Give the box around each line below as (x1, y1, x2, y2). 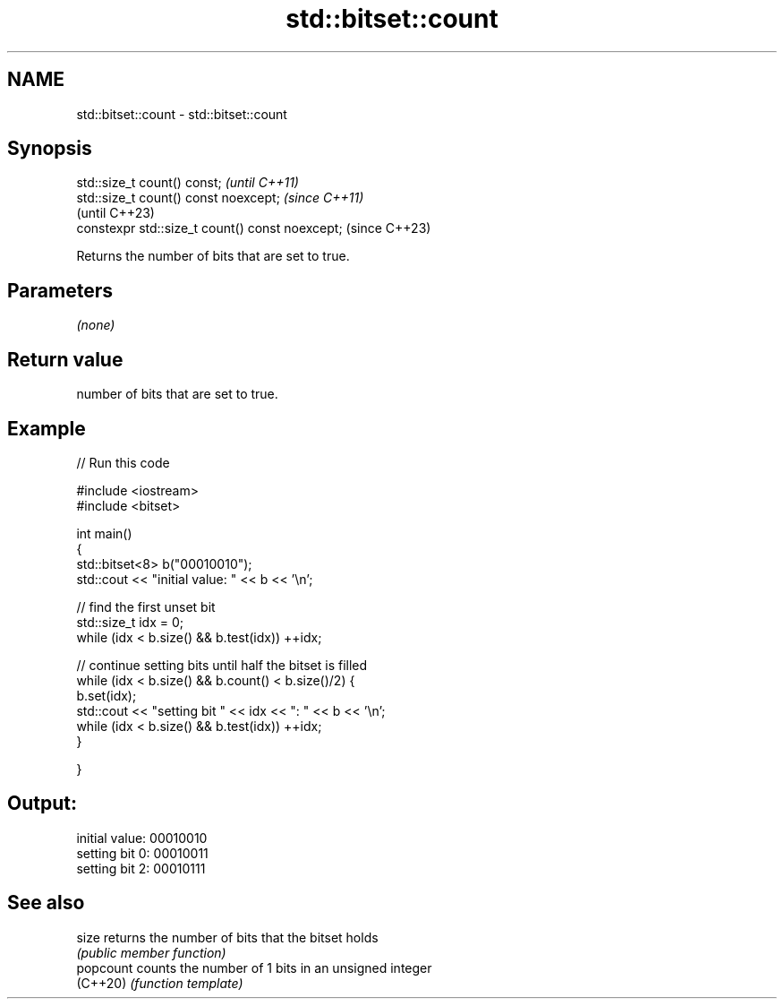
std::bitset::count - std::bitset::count (76, 106, 287, 122)
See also (7, 891, 85, 915)
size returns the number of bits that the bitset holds (76, 929, 379, 945)
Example (7, 417, 86, 440)
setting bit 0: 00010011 (76, 845, 209, 861)
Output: (7, 792, 77, 815)
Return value (7, 348, 124, 371)
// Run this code (76, 454, 170, 470)
